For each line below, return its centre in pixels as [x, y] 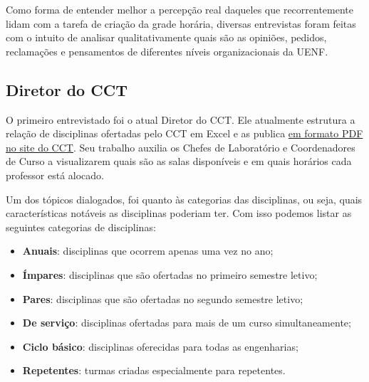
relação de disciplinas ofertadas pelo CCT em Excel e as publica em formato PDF [184, 133]
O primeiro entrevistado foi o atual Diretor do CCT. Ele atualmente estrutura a [181, 119]
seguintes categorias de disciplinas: [81, 227]
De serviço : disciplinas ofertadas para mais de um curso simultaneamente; [187, 323]
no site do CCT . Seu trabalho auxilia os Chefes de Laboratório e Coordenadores [181, 147]
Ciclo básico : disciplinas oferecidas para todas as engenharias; [160, 346]
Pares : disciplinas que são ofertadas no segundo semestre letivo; [163, 298]
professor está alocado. [55, 175]
